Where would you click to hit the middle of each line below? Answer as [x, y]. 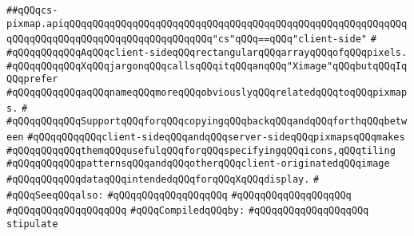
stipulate [32, 224]
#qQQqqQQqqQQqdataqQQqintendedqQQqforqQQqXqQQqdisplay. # [163, 179]
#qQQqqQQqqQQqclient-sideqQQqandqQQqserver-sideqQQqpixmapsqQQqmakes [216, 137]
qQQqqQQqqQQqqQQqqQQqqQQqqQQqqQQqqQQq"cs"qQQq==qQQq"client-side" [187, 39]
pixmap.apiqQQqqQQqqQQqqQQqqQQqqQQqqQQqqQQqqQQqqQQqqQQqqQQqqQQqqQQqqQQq [207, 24]
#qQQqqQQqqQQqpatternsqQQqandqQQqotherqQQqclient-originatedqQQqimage [198, 164]
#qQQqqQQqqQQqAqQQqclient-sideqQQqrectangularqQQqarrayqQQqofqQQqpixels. [207, 52]
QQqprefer [32, 79]
